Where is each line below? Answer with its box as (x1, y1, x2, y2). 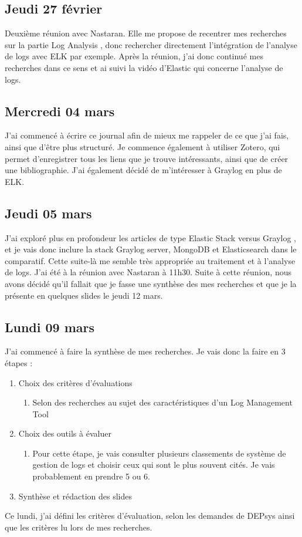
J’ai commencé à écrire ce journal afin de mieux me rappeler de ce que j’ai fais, (5, 129, 289, 141)
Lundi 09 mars (5, 318, 95, 336)
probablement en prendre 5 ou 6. (32, 470, 151, 482)
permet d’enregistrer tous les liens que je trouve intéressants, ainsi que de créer (5, 152, 289, 164)
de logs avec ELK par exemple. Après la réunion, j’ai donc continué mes (5, 50, 263, 62)
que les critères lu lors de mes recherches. (5, 521, 152, 533)
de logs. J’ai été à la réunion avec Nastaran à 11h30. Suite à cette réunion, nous (5, 266, 291, 278)
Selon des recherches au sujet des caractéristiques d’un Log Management (32, 396, 293, 408)
